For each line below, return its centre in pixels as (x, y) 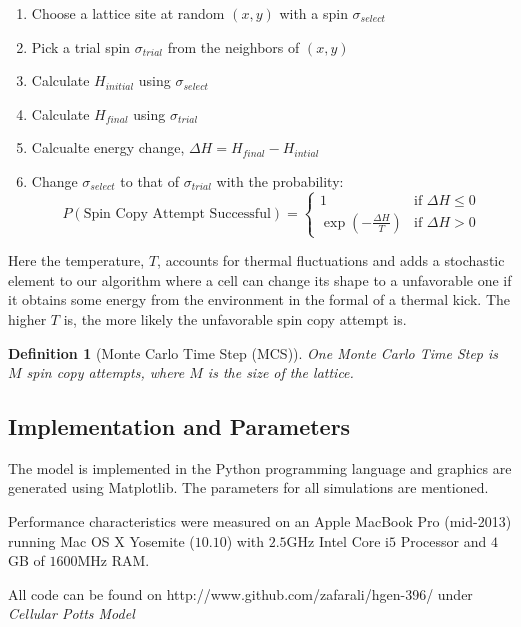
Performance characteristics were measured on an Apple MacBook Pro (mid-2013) (260, 521)
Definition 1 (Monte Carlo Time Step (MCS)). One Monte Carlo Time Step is (253, 352)
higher (27, 318)
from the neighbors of (233, 46)
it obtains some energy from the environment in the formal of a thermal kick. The (259, 299)
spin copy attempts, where (105, 372)
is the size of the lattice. (280, 372)
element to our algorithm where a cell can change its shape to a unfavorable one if (260, 279)
